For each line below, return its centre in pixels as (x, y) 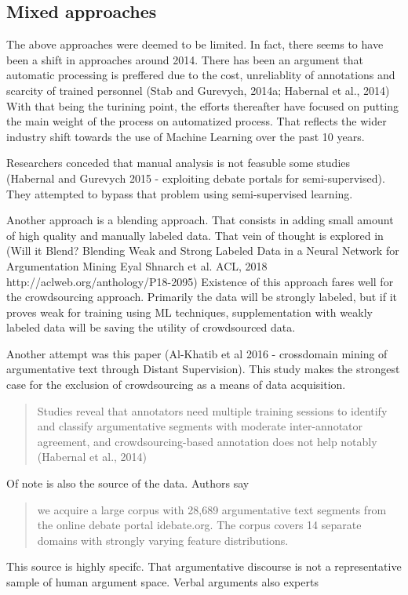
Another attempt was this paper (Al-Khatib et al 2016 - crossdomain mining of (197, 353)
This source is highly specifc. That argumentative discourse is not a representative (204, 566)
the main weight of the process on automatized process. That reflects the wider (197, 121)
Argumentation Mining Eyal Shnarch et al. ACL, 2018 (137, 265)
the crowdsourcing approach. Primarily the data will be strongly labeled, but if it (202, 297)
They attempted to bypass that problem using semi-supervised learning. (180, 193)
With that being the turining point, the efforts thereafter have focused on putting (203, 105)
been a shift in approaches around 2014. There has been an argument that (185, 59)
